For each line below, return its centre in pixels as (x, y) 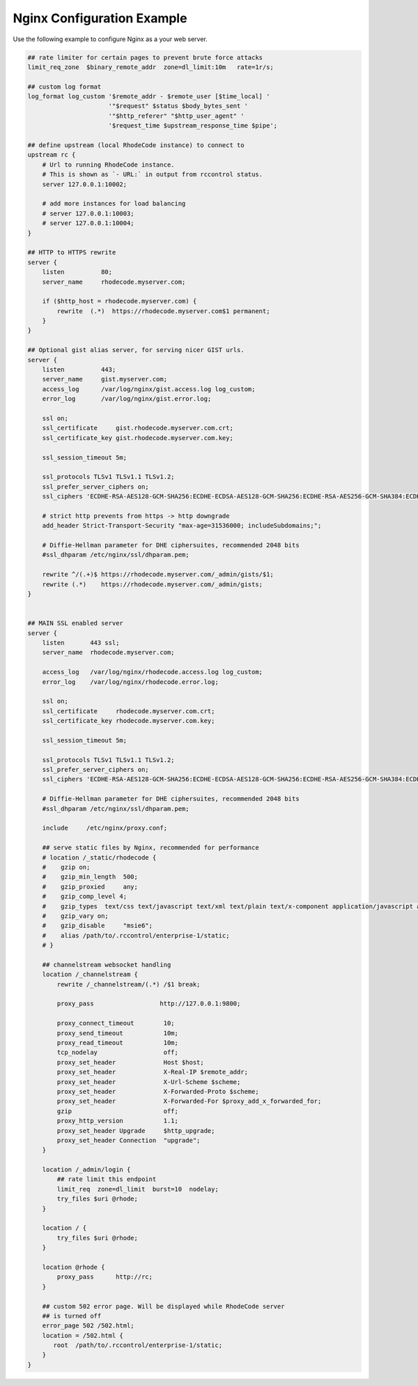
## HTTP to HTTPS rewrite (72, 252)
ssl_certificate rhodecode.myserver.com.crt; (129, 711)
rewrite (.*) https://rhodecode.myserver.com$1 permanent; (163, 311)
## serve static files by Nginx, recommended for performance (150, 848)
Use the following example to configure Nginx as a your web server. (110, 39)
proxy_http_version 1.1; (118, 1121)
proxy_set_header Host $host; (131, 1062)
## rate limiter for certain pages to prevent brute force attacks (145, 57)
